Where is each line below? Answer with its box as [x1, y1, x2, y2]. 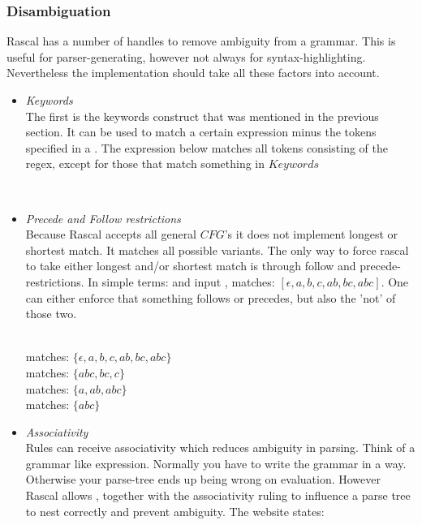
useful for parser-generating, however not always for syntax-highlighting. [6, 48, 366, 65]
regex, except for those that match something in [25, 155, 265, 172]
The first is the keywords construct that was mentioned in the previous [25, 107, 379, 124]
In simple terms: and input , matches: [88, 273, 275, 290]
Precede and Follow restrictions [25, 209, 181, 226]
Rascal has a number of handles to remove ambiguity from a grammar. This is [6, 32, 396, 49]
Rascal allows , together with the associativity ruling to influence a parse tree [25, 487, 411, 504]
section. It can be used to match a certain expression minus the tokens [25, 123, 377, 140]
